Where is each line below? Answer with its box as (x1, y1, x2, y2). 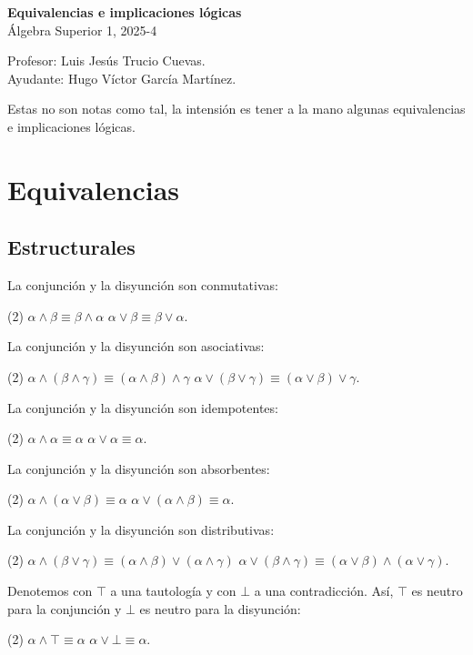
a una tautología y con (110, 581, 236, 600)
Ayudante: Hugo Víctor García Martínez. (7, 68, 236, 87)
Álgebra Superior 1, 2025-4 (7, 20, 157, 39)
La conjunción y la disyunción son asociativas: (7, 337, 265, 356)
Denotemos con (7, 581, 93, 600)
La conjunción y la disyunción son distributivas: (7, 519, 275, 539)
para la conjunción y (7, 599, 122, 618)
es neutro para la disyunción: (139, 599, 301, 618)
